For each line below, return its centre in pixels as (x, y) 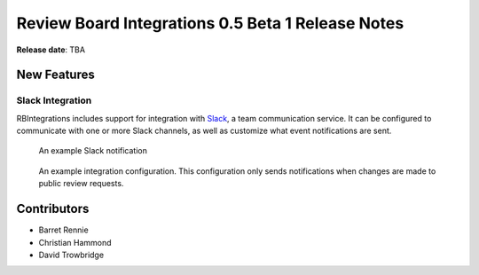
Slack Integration (54, 100)
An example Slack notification (93, 151)
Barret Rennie (63, 230)
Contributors (53, 209)
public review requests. (81, 184)
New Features (55, 75)
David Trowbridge (71, 255)
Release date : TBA (51, 50)
